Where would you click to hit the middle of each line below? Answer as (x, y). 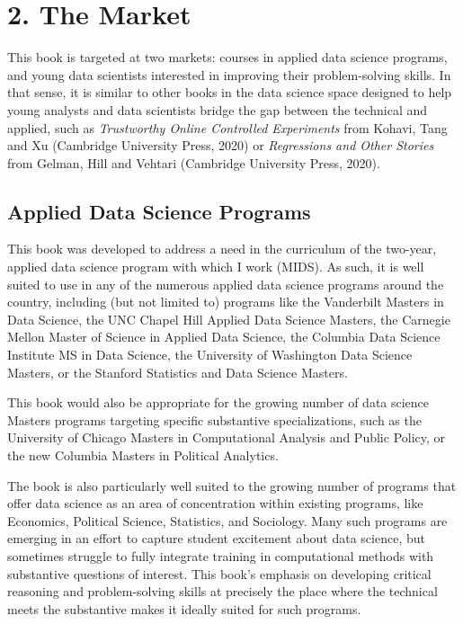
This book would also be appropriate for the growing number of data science (218, 402)
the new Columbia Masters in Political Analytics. (143, 455)
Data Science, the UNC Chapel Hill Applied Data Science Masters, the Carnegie (229, 319)
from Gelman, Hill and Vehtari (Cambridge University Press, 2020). (194, 162)
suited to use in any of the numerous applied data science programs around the (226, 284)
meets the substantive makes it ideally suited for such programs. (184, 608)
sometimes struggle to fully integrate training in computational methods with (221, 555)
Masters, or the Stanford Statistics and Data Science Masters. (178, 372)
